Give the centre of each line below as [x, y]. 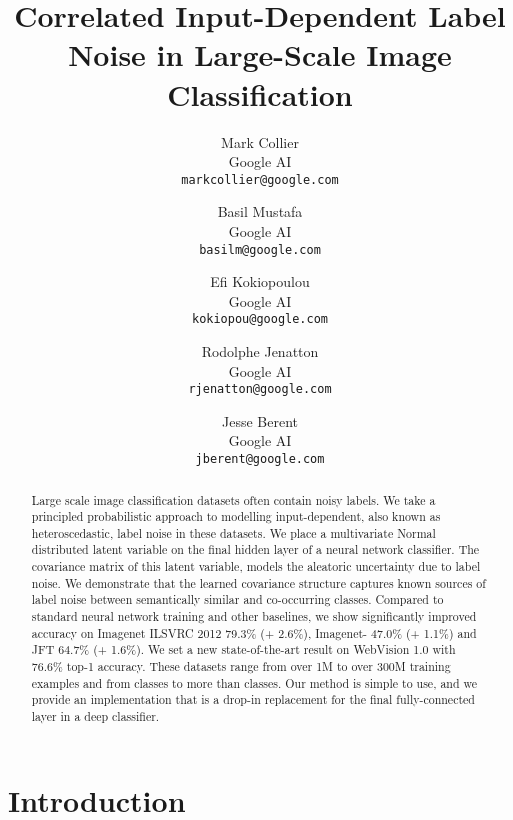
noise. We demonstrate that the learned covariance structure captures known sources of [258, 582]
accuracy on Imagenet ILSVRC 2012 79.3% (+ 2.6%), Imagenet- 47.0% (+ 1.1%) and [254, 632]
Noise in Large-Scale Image [260, 54]
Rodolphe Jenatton [260, 351]
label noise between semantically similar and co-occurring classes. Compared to [237, 599]
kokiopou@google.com [260, 319]
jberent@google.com [260, 459]
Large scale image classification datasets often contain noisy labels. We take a [233, 499]
